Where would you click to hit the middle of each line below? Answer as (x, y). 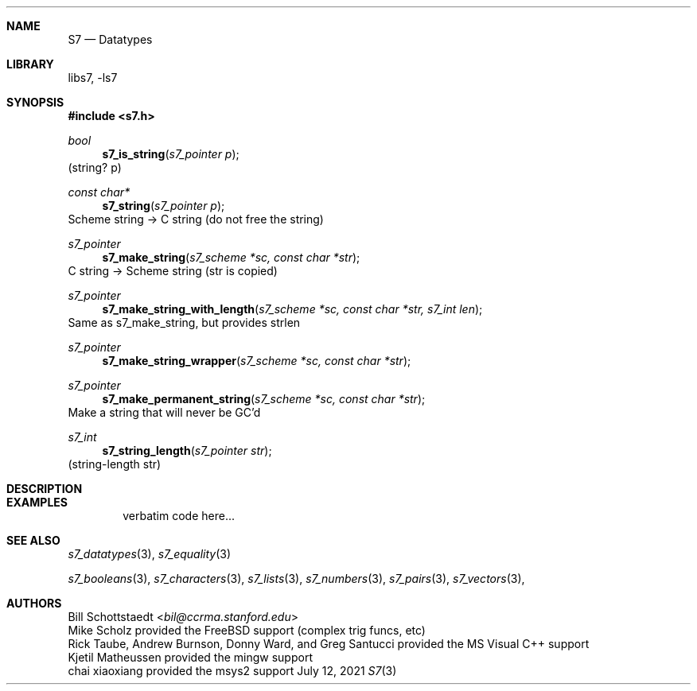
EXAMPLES (37, 502)
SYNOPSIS (35, 102)
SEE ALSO (33, 540)
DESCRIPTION (45, 489)
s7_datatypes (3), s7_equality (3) (150, 554)
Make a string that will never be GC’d (164, 412)
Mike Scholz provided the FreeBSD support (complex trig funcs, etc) (247, 630)
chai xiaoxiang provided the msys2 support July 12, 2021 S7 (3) (232, 671)
